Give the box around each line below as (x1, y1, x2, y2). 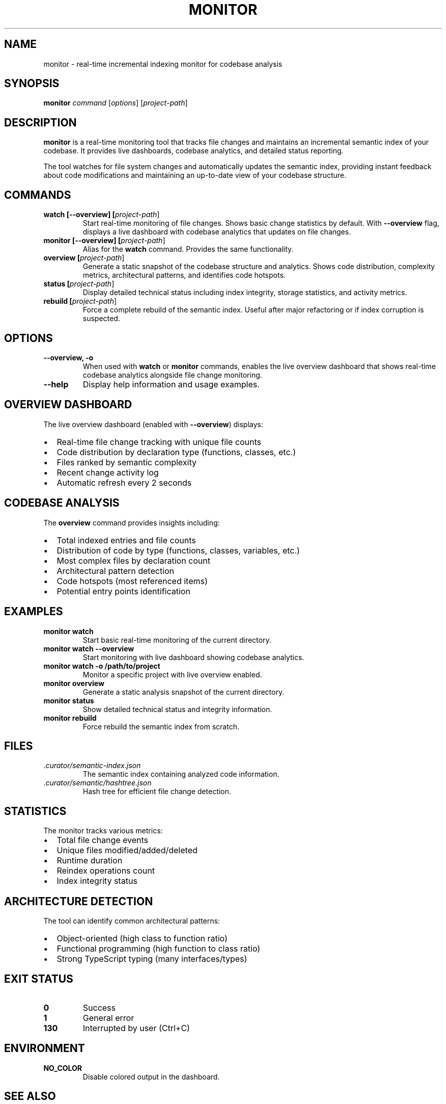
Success (82, 1002, 116, 1013)
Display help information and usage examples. (82, 379, 260, 389)
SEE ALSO (4, 1090, 56, 1103)
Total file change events (57, 835, 149, 846)
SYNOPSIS (4, 77, 60, 90)
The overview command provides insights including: (43, 518, 220, 527)
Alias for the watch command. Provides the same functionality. (82, 245, 294, 254)
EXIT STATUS (4, 972, 73, 986)
